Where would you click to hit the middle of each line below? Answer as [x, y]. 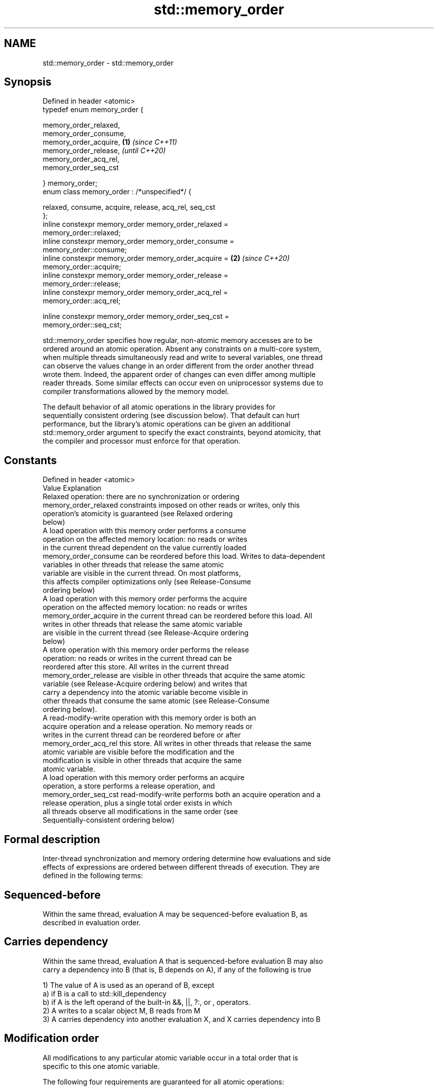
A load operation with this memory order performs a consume [144, 531]
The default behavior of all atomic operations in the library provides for [159, 407]
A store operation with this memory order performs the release [146, 650]
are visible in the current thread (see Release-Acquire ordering [146, 633]
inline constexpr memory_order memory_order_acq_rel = [135, 292]
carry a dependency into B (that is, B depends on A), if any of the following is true [177, 969]
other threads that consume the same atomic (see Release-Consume [156, 701]
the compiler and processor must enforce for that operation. [141, 441]
